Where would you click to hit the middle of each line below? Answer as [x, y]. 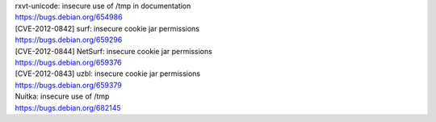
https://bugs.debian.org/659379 [69, 85]
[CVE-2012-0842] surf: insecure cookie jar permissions [107, 28]
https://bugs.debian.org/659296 [69, 40]
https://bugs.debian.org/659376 [69, 62]
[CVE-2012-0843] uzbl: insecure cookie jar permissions [108, 74]
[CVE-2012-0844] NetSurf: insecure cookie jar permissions [114, 51]
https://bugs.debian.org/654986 [69, 17]
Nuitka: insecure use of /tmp [62, 96]
